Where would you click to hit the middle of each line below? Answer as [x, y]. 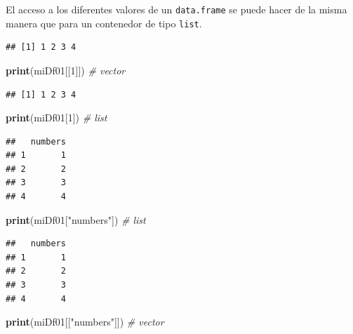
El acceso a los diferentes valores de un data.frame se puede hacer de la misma [176, 9]
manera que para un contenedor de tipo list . [104, 23]
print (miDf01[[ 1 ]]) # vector [66, 70]
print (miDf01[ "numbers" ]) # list [76, 219]
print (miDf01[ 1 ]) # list [56, 118]
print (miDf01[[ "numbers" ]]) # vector [85, 322]
